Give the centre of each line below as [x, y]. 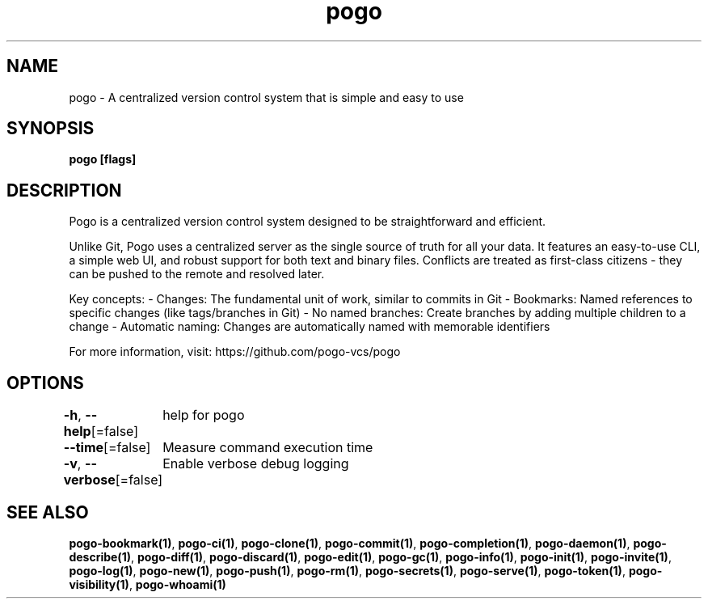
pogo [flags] [103, 159]
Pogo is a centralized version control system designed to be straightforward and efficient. [308, 222]
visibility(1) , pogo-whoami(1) [147, 584]
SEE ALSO [48, 512]
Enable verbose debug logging [256, 464]
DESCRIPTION [64, 190]
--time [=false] [107, 448]
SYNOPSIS [51, 129]
